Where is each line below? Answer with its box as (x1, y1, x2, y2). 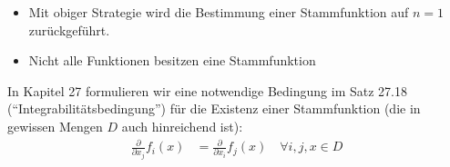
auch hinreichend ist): (121, 116, 243, 135)
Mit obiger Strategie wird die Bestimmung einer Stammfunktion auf (28, 3, 409, 21)
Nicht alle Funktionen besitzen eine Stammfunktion (28, 51, 316, 70)
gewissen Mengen (7, 116, 103, 135)
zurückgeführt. (28, 20, 110, 39)
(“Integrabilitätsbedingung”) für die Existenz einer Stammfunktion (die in (7, 99, 421, 118)
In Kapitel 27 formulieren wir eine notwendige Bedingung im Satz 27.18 (7, 81, 407, 100)
